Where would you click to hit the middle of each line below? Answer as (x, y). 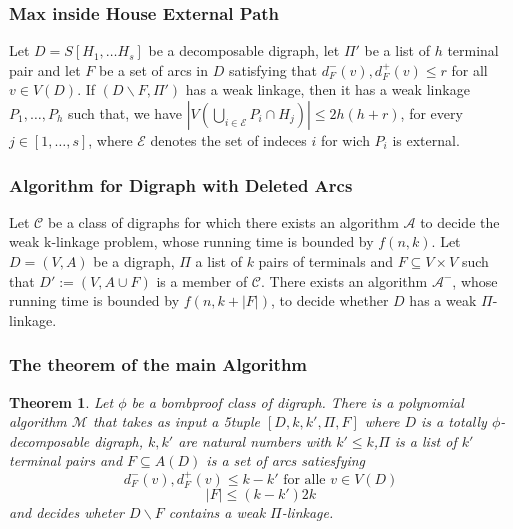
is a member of (202, 280)
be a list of (397, 50)
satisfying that (273, 69)
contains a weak (217, 512)
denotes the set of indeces (228, 140)
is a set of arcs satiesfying (286, 460)
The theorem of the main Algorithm (158, 364)
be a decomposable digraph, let (244, 50)
